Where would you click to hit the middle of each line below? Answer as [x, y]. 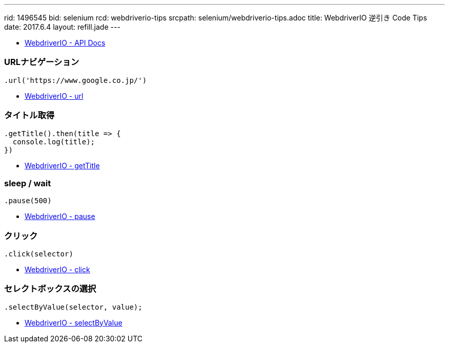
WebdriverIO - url [54, 96]
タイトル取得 [29, 115]
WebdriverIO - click [57, 269]
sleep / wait [28, 183]
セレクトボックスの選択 [50, 289]
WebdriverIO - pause [60, 216]
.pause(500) [28, 201]
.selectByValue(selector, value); [73, 307]
